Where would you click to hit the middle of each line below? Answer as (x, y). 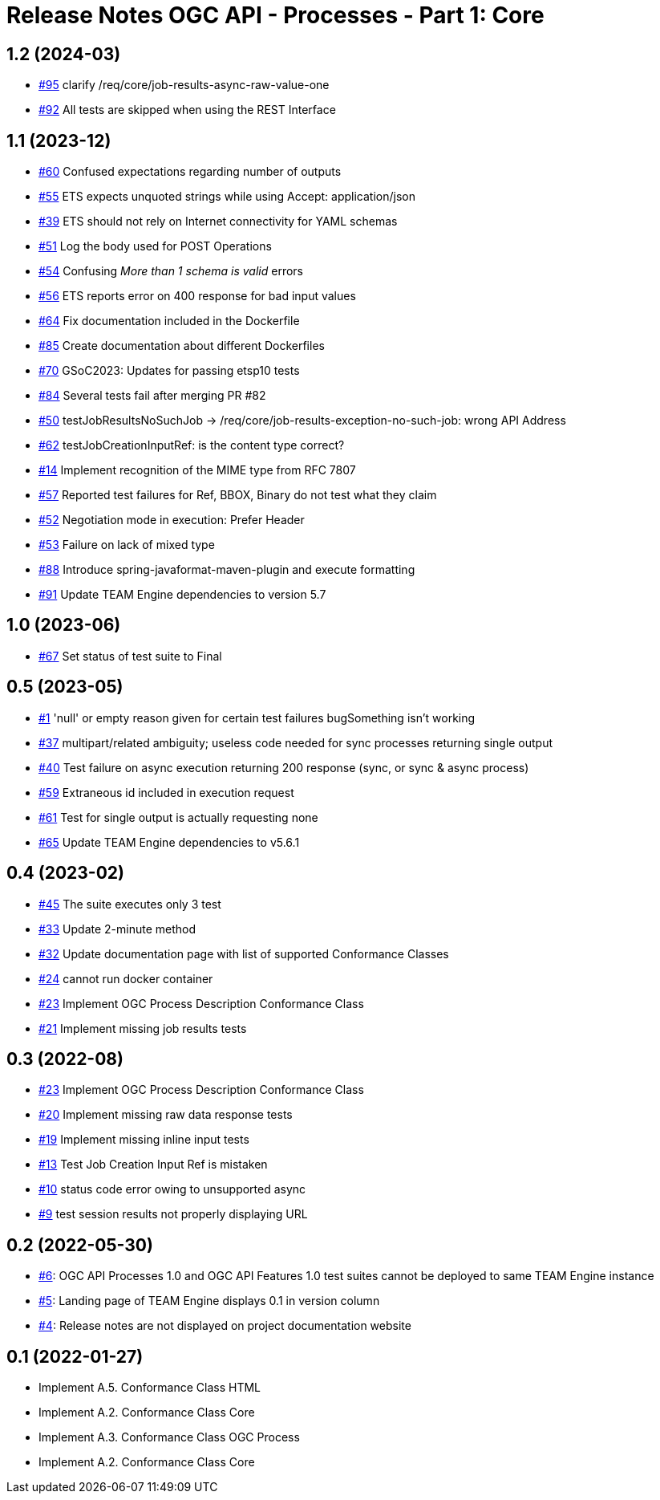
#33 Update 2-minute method (117, 929)
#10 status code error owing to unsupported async (172, 1189)
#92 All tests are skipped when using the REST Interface (187, 110)
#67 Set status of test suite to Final (130, 656)
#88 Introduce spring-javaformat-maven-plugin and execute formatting (227, 570)
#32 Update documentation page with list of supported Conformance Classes (244, 953)
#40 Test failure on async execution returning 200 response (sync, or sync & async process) (284, 767)
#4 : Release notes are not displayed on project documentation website (225, 1326)
